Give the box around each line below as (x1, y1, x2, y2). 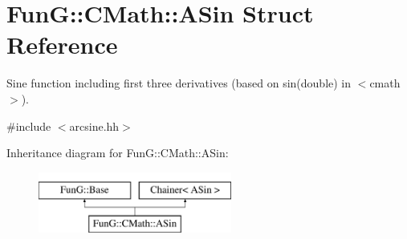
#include (6, 117, 51, 134)
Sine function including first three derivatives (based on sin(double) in (6, 75, 352, 91)
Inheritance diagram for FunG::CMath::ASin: (6, 144, 229, 161)
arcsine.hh (69, 117, 120, 134)
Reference (6, 28, 118, 61)
